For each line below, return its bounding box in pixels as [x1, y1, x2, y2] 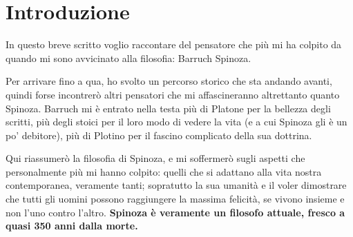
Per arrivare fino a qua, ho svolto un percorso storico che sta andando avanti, [6, 74, 332, 88]
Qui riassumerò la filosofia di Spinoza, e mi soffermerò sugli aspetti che [6, 151, 305, 165]
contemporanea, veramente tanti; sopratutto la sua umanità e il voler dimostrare [6, 178, 347, 192]
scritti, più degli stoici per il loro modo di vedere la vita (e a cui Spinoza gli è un [6, 114, 347, 129]
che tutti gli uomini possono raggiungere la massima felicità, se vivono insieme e [6, 192, 345, 206]
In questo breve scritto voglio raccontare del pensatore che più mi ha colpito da [6, 37, 342, 52]
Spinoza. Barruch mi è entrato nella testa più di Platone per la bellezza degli [6, 101, 331, 115]
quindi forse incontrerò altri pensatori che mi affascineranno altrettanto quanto [6, 87, 340, 101]
